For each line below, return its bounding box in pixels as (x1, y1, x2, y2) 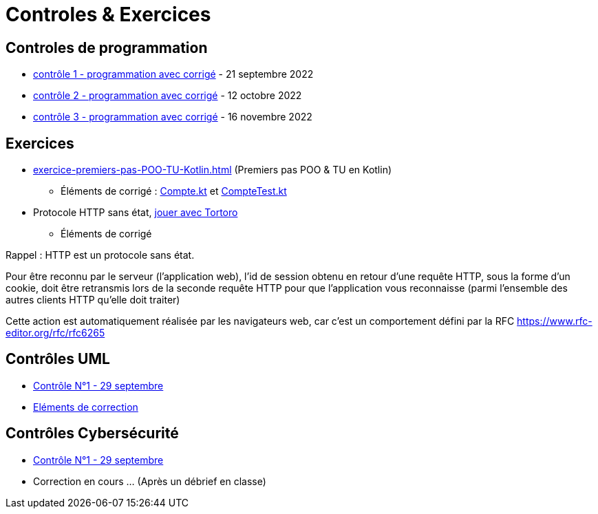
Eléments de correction (33, 400, 138, 413)
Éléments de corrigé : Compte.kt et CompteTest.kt (61, 185, 287, 197)
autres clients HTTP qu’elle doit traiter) (6, 294, 180, 306)
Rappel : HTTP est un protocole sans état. (6, 249, 195, 261)
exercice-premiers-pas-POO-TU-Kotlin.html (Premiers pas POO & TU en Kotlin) (33, 164, 392, 176)
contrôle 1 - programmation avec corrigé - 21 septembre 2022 (33, 68, 314, 81)
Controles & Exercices (6, 3, 211, 26)
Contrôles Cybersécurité (6, 425, 179, 442)
